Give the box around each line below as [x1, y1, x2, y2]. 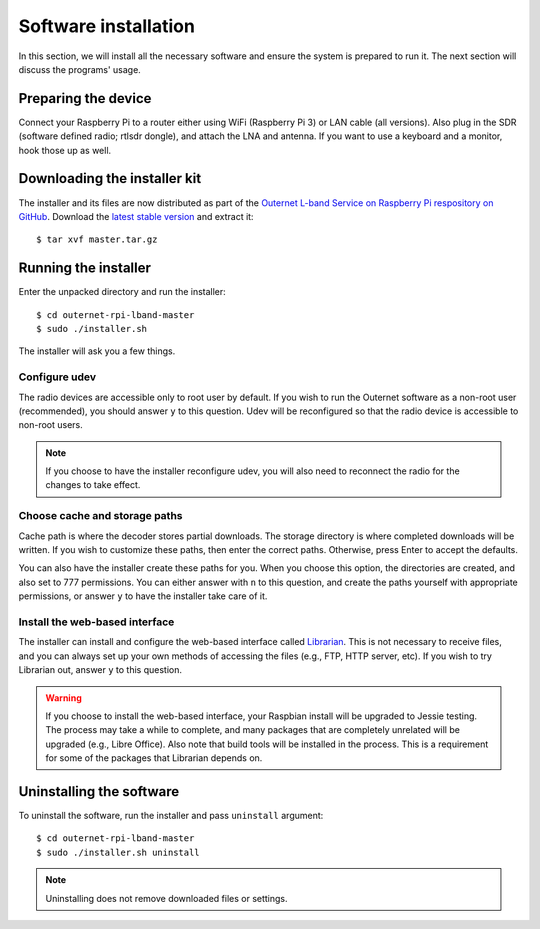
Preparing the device [18, 90, 152, 107]
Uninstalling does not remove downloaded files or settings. [45, 892, 289, 904]
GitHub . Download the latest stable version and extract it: [18, 210, 254, 222]
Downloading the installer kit [18, 170, 202, 187]
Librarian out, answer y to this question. [18, 664, 183, 676]
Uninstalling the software [18, 783, 180, 800]
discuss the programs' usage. [18, 63, 142, 75]
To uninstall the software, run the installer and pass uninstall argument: [18, 809, 324, 821]
